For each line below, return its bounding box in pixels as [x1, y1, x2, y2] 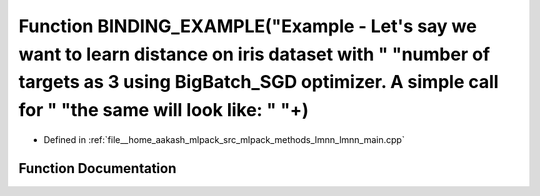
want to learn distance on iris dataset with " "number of [18, 43, 490, 65]
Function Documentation [18, 160, 177, 177]
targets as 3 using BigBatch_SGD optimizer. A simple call [18, 71, 499, 94]
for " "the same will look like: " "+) [18, 99, 309, 122]
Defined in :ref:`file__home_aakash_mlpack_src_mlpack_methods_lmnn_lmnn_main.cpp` [43, 133, 405, 145]
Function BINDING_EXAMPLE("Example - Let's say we [18, 15, 477, 37]
